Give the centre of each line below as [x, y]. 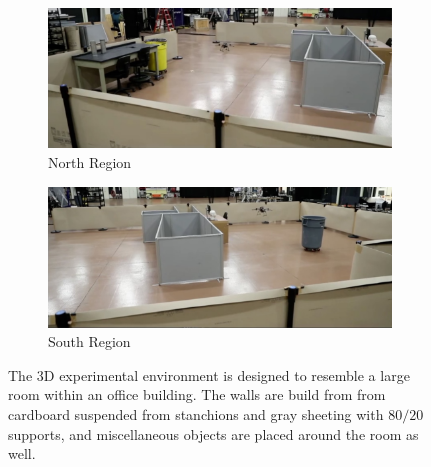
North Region [90, 162]
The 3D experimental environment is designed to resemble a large [209, 374]
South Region [89, 341]
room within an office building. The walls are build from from [197, 394]
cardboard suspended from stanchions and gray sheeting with [196, 414]
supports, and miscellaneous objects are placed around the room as [213, 433]
